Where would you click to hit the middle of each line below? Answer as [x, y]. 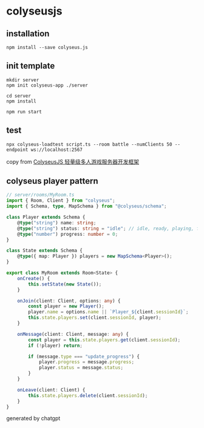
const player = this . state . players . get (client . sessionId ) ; [104, 340]
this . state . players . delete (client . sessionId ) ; [88, 395]
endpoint [17, 150]
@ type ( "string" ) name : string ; [57, 222]
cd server [19, 96]
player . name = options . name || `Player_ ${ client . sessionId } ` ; [108, 312]
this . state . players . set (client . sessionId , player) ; [95, 318]
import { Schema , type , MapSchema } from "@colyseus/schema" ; [87, 206]
